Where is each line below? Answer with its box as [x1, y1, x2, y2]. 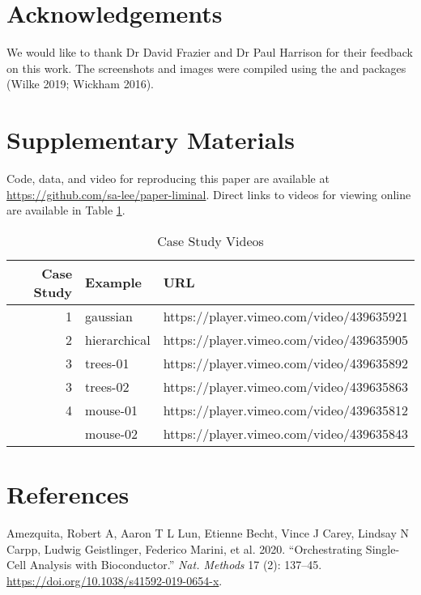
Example [85, 273, 142, 292]
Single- [365, 540, 400, 557]
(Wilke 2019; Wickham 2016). [6, 75, 154, 92]
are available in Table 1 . [6, 202, 125, 219]
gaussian [85, 306, 133, 325]
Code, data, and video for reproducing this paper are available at [6, 170, 330, 187]
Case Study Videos [157, 231, 264, 250]
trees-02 [85, 376, 130, 396]
